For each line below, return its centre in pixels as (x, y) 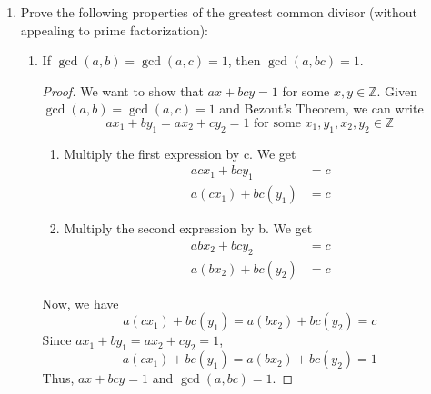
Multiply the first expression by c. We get (180, 153)
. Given (397, 90)
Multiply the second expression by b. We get (188, 228)
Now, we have (80, 303)
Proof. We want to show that (123, 90)
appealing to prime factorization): (115, 30)
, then (244, 60)
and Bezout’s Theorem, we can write (321, 108)
